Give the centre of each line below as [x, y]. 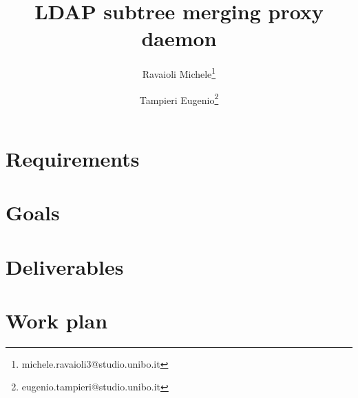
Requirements [73, 158]
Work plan [57, 320]
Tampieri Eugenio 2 [179, 98]
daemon [179, 38]
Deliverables [65, 266]
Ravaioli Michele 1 [179, 73]
